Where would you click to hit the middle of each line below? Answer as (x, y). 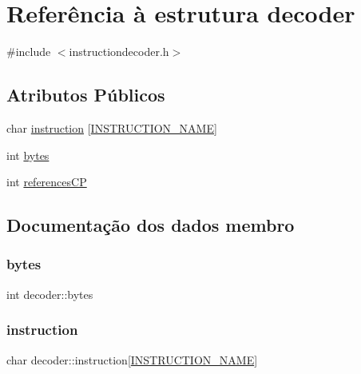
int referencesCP (47, 182)
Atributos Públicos (86, 95)
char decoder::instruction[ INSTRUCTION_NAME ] (132, 359)
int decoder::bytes (50, 294)
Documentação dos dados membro (151, 225)
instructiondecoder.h (119, 52)
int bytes (28, 155)
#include (29, 52)
